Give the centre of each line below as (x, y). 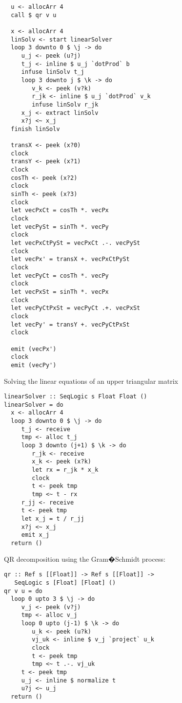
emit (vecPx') (34, 349)
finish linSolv (35, 129)
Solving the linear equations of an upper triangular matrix (91, 381)
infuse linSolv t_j (53, 72)
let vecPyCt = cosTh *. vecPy (60, 275)
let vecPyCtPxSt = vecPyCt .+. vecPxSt (76, 308)
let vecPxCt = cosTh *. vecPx (60, 210)
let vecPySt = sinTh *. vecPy (60, 227)
